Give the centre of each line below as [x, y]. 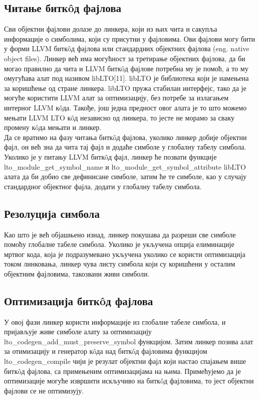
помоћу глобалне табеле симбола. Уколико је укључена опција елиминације [119, 244]
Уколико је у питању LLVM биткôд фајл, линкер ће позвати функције [110, 156]
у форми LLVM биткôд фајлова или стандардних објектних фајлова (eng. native [127, 48]
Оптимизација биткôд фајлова [79, 300]
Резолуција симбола [52, 213]
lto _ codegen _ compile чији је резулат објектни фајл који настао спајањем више [125, 361]
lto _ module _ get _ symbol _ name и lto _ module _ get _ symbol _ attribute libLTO [125, 166]
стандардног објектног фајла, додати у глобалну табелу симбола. [103, 186]
